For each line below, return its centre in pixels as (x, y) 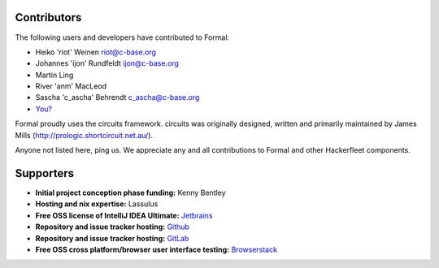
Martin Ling (54, 75)
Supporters (45, 173)
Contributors (48, 17)
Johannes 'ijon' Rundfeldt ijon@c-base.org (107, 63)
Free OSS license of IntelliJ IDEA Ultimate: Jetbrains (124, 215)
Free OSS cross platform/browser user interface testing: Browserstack (156, 249)
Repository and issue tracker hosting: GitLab (112, 238)
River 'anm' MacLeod (71, 86)
